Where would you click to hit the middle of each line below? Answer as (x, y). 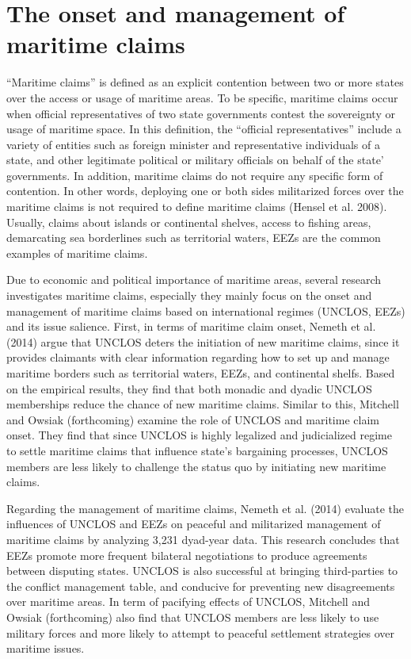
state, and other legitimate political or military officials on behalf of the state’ (195, 160)
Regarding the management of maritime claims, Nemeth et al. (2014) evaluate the (205, 508)
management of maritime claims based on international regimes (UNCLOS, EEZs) (206, 310)
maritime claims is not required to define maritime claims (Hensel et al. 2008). (197, 207)
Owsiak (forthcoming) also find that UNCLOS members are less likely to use (193, 617)
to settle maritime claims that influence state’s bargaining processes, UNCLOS (197, 450)
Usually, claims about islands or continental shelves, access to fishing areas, (189, 222)
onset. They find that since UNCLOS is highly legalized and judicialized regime (199, 435)
